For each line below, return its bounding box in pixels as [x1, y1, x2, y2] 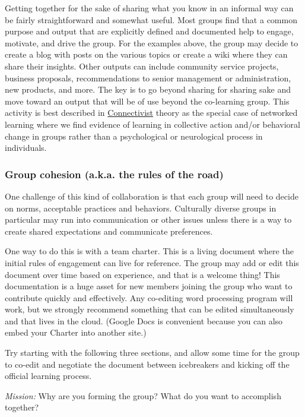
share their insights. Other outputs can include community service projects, [5, 59, 279, 72]
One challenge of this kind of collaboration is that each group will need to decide [5, 189, 298, 202]
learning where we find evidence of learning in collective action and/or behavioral [5, 118, 300, 130]
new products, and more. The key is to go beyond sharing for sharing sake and [5, 83, 291, 96]
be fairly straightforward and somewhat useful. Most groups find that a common [5, 13, 297, 26]
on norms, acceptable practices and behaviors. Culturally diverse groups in [5, 201, 277, 214]
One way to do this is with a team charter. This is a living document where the [5, 245, 294, 257]
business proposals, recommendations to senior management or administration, [5, 71, 291, 84]
